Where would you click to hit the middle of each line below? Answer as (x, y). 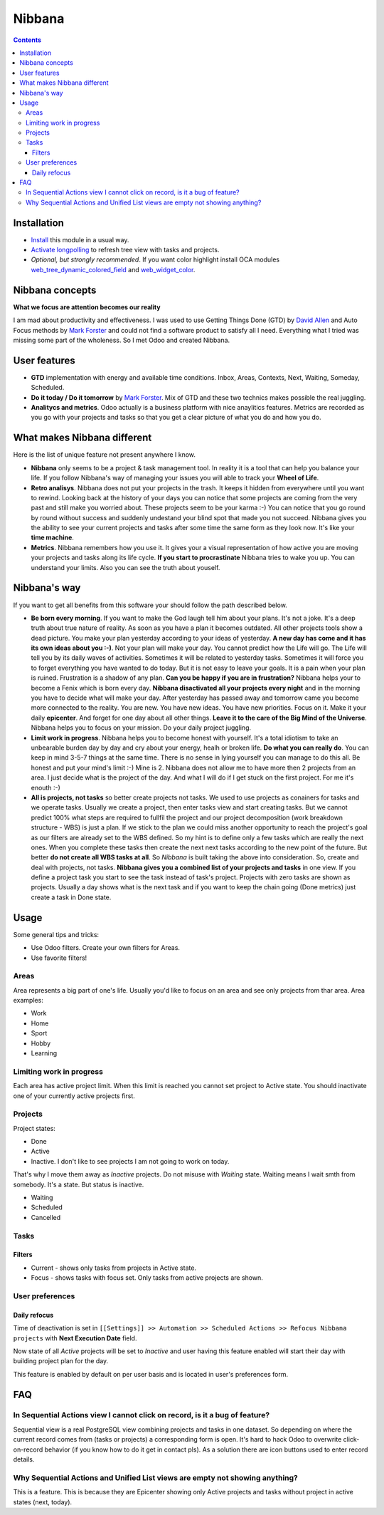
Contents (27, 40)
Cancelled (46, 1217)
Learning (44, 1053)
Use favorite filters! (59, 958)
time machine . (53, 537)
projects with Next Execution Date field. (75, 1338)
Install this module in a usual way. (80, 239)
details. (24, 1459)
